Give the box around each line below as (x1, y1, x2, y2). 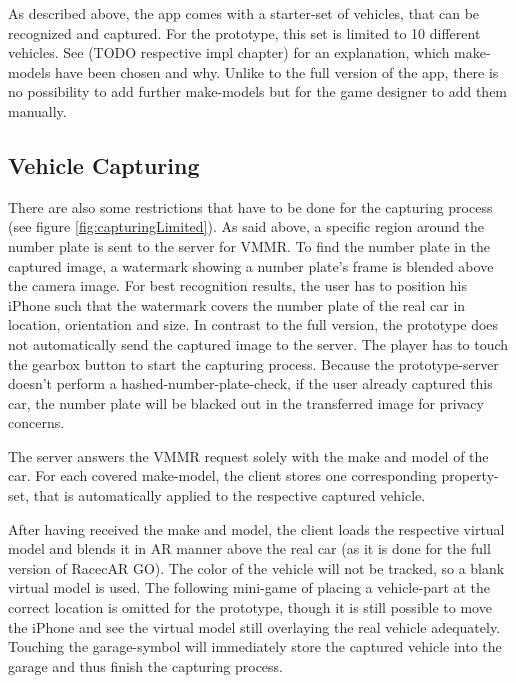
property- (441, 465, 499, 486)
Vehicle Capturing (8, 149, 200, 180)
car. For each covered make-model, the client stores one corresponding (8, 465, 437, 486)
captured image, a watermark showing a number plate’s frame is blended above (8, 255, 494, 276)
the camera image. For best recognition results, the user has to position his (8, 275, 468, 296)
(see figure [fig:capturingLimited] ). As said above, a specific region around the (8, 216, 484, 237)
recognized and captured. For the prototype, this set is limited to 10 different (8, 22, 481, 43)
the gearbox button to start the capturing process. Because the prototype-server (8, 353, 499, 374)
